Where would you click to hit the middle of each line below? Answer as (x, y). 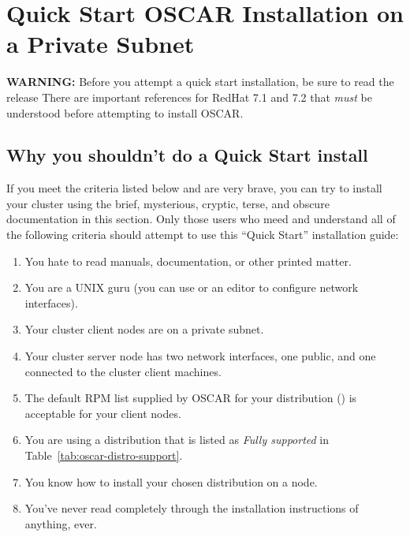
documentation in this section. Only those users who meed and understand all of (201, 219)
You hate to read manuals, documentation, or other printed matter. (188, 261)
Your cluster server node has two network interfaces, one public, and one (200, 356)
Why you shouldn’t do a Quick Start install (187, 155)
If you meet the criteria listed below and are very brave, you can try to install (194, 188)
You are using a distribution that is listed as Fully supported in (177, 440)
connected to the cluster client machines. (123, 371)
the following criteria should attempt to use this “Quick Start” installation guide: (203, 235)
